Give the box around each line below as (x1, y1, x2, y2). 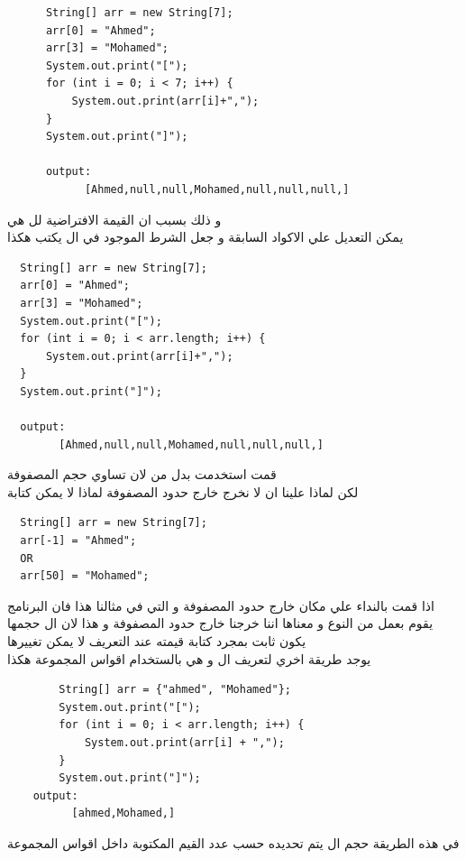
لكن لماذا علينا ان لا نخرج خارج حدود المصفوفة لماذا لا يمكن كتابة (7, 482, 359, 501)
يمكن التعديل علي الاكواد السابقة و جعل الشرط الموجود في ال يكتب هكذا (7, 227, 404, 246)
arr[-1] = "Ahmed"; (20, 534, 137, 548)
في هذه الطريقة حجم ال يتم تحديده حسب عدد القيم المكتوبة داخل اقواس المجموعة (7, 833, 460, 852)
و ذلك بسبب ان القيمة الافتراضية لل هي (7, 209, 222, 228)
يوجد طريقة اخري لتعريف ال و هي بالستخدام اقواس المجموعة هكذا (7, 649, 371, 668)
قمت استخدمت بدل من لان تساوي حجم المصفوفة (7, 465, 277, 484)
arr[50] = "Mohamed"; (20, 569, 150, 583)
